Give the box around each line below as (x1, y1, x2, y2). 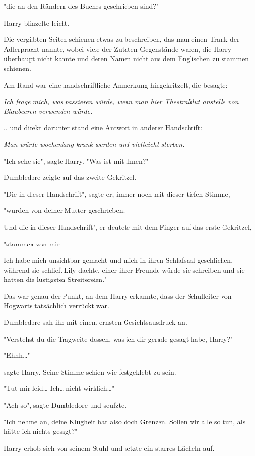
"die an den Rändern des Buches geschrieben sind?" (4, 1, 159, 11)
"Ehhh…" (4, 350, 30, 360)
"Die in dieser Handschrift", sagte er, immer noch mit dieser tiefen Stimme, (4, 188, 230, 199)
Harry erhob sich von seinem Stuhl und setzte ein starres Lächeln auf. (4, 442, 215, 453)
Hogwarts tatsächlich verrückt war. (4, 300, 109, 311)
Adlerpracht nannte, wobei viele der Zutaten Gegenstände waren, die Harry (4, 43, 232, 54)
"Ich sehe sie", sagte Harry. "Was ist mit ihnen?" (4, 155, 149, 166)
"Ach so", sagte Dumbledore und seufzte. (4, 400, 127, 410)
